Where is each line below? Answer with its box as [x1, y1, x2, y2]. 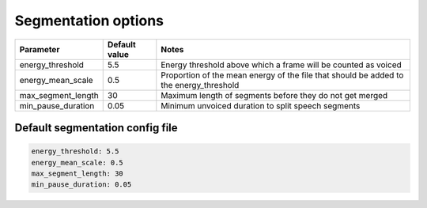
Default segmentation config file [14, 121, 178, 134]
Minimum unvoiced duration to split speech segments [161, 100, 361, 111]
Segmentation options [14, 12, 164, 29]
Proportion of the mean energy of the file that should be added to [161, 70, 404, 81]
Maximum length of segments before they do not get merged [161, 89, 388, 100]
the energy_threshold [161, 79, 240, 90]
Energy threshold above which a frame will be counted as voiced [161, 59, 402, 70]
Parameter [19, 43, 60, 55]
